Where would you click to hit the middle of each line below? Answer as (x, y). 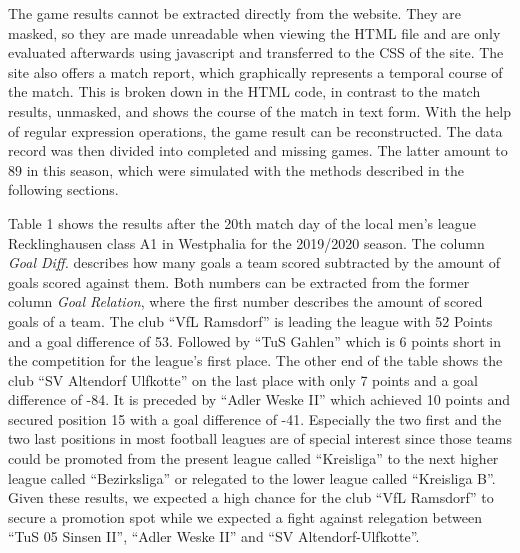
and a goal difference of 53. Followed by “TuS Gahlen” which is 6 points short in (254, 340)
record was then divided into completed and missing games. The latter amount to (258, 150)
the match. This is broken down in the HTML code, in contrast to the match (244, 91)
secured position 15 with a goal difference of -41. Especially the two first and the (255, 418)
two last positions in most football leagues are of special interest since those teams (260, 438)
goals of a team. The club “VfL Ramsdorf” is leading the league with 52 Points (250, 320)
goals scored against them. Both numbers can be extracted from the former (239, 281)
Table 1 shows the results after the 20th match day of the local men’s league (242, 222)
